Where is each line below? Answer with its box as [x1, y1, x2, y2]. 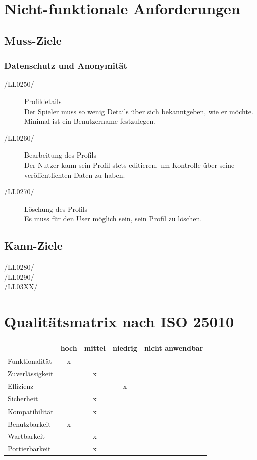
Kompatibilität [8, 405, 54, 416]
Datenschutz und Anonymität [4, 59, 127, 72]
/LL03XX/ [4, 281, 38, 292]
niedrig [113, 342, 137, 353]
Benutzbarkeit [8, 418, 51, 429]
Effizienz [8, 381, 34, 391]
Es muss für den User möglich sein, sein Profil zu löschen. [24, 213, 202, 224]
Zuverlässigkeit [8, 368, 54, 379]
